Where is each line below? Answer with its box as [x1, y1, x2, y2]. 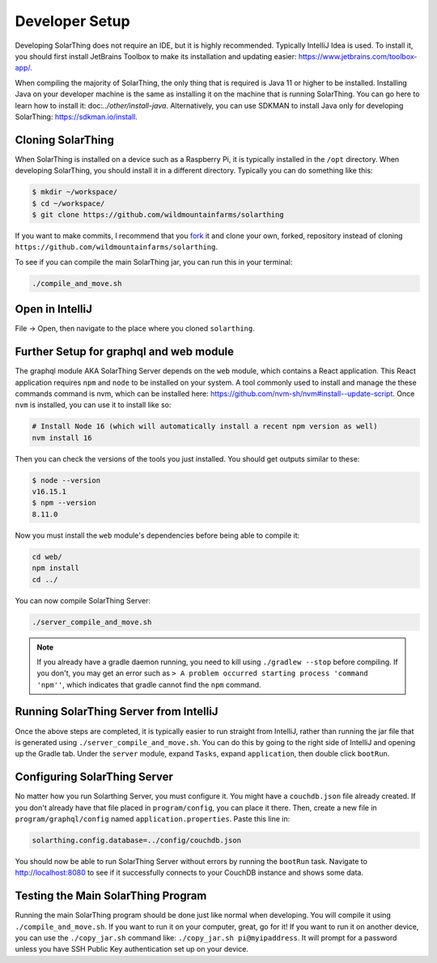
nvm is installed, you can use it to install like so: [15, 400, 172, 410]
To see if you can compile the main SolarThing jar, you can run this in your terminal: [15, 257, 293, 266]
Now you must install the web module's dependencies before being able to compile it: [15, 531, 299, 540]
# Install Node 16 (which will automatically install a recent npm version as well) [32, 422, 378, 431]
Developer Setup [15, 12, 130, 30]
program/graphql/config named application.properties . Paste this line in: [15, 814, 291, 824]
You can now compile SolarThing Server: [15, 595, 151, 605]
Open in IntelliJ [15, 302, 93, 316]
